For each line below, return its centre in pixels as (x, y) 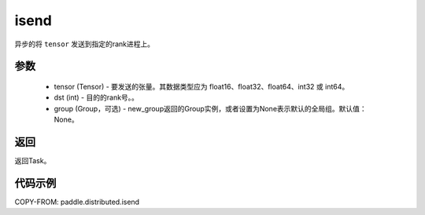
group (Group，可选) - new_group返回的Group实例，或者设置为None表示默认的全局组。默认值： (211, 108)
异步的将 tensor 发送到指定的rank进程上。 (85, 44)
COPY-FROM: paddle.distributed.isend (77, 202)
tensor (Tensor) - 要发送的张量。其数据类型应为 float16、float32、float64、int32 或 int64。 (201, 86)
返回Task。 (33, 161)
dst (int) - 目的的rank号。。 (96, 97)
